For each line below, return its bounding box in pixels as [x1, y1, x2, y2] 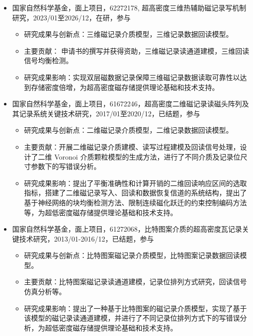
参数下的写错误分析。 [31, 161, 101, 171]
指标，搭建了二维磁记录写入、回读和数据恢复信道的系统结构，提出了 [24, 187, 247, 198]
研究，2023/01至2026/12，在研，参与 [12, 12, 131, 22]
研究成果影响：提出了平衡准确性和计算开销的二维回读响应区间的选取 [24, 177, 247, 188]
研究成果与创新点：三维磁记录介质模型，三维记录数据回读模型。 [24, 29, 233, 39]
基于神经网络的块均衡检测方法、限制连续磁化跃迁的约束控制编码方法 [24, 197, 247, 207]
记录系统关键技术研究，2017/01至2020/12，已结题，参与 [19, 108, 200, 118]
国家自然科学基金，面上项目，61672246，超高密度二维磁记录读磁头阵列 [12, 98, 242, 109]
